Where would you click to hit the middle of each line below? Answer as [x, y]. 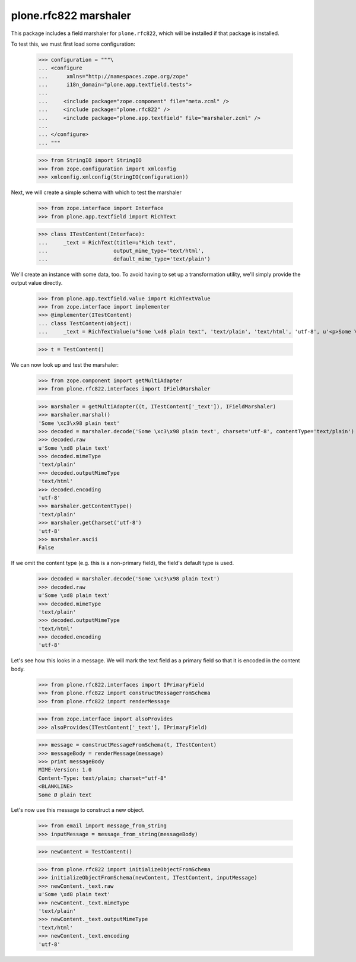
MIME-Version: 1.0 [65, 770]
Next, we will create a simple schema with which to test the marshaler [96, 192]
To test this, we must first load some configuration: [73, 44]
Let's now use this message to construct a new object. [78, 810]
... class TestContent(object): [85, 323]
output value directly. [37, 282]
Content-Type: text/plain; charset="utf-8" [103, 778]
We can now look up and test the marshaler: [65, 364]
